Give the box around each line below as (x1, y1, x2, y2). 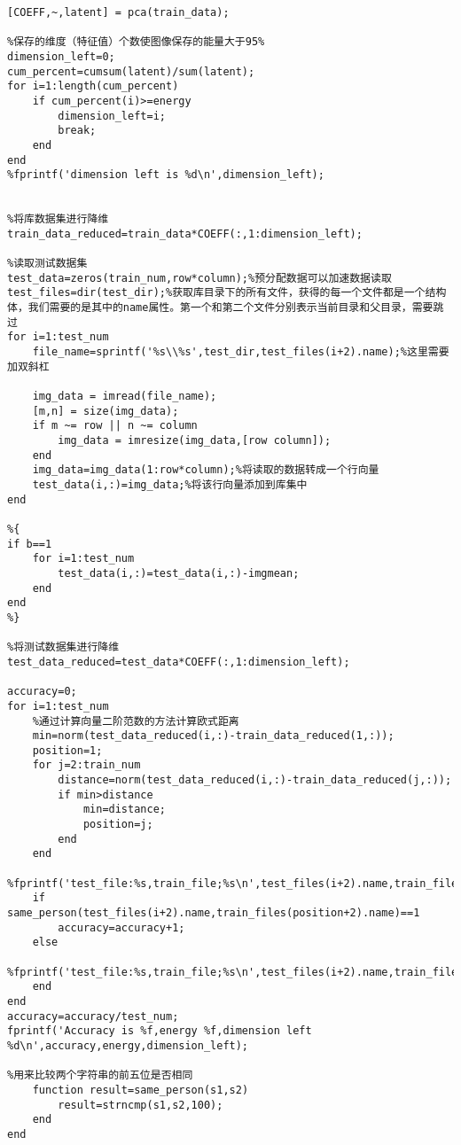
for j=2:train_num (32, 759, 141, 772)
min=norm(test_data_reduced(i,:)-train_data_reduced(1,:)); (32, 729, 395, 743)
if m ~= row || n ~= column (32, 419, 198, 432)
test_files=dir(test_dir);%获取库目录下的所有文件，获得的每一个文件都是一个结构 (7, 286, 447, 300)
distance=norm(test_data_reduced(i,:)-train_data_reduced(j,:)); (58, 774, 452, 787)
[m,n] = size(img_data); (32, 404, 179, 417)
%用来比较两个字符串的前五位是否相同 (7, 1069, 193, 1082)
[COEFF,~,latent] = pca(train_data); (7, 6, 230, 19)
